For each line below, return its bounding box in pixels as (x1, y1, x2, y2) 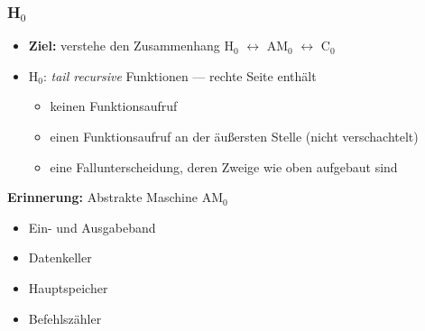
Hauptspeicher (28, 278, 108, 297)
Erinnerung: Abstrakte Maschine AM (7, 188, 223, 207)
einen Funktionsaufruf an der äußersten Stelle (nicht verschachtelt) (50, 127, 419, 145)
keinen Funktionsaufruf (50, 97, 178, 115)
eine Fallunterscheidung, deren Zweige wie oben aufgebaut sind (50, 157, 398, 176)
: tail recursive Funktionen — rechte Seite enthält (42, 66, 317, 85)
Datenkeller (28, 248, 92, 267)
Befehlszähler (28, 308, 102, 327)
